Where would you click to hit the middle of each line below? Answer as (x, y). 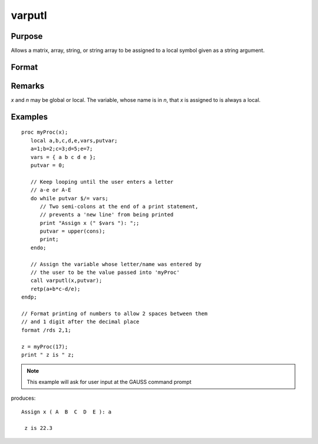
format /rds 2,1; (46, 330)
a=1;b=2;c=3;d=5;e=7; (62, 149)
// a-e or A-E (51, 190)
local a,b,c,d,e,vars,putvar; (74, 140)
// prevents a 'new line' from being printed (107, 215)
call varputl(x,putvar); (66, 281)
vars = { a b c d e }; (63, 157)
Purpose (27, 36)
